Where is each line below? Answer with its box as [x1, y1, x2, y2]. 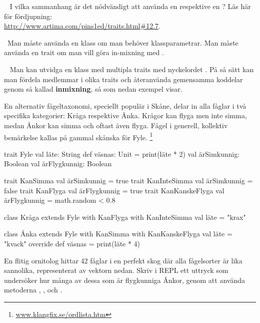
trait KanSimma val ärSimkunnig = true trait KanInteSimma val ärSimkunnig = [4, 175, 253, 185]
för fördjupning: [4, 11, 52, 21]
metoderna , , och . [4, 284, 62, 295]
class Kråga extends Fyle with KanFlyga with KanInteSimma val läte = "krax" [4, 211, 246, 222]
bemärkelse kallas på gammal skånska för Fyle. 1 [4, 130, 153, 142]
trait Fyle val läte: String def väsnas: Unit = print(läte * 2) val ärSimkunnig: [4, 148, 240, 159]
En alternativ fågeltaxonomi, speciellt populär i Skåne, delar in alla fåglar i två [4, 100, 246, 111]
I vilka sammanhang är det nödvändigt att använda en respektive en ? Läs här [9, 1, 251, 11]
